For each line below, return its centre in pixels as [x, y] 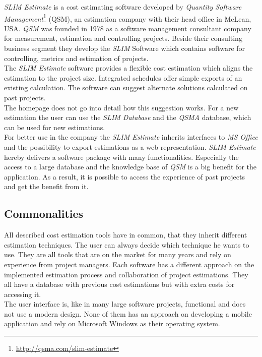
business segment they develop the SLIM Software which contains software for [125, 48]
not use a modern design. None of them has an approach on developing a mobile [128, 313]
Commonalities [44, 214]
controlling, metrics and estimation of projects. [76, 58]
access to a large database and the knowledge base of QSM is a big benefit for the [130, 167]
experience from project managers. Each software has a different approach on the [129, 264]
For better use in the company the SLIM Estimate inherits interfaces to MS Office [131, 137]
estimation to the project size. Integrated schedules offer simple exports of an [123, 77]
